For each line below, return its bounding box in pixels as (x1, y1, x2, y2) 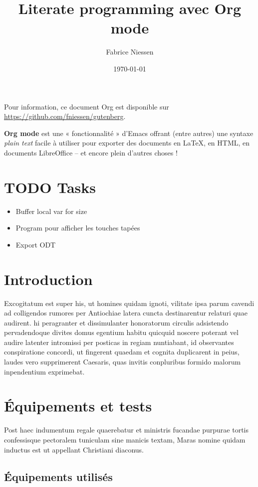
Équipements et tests (4, 395, 152, 416)
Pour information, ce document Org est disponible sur (4, 101, 169, 111)
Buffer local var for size (15, 205, 87, 216)
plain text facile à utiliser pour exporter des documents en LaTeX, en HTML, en (4, 137, 250, 148)
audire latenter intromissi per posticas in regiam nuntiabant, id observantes (4, 336, 234, 347)
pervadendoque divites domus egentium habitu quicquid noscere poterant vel (4, 327, 239, 337)
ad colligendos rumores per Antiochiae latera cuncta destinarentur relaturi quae (4, 307, 248, 318)
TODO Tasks (4, 176, 96, 197)
